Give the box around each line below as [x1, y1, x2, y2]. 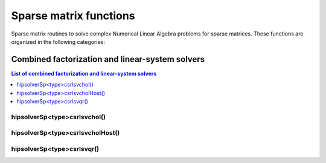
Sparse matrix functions [11, 9, 135, 22]
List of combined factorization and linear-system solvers [11, 70, 157, 77]
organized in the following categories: [11, 38, 105, 45]
